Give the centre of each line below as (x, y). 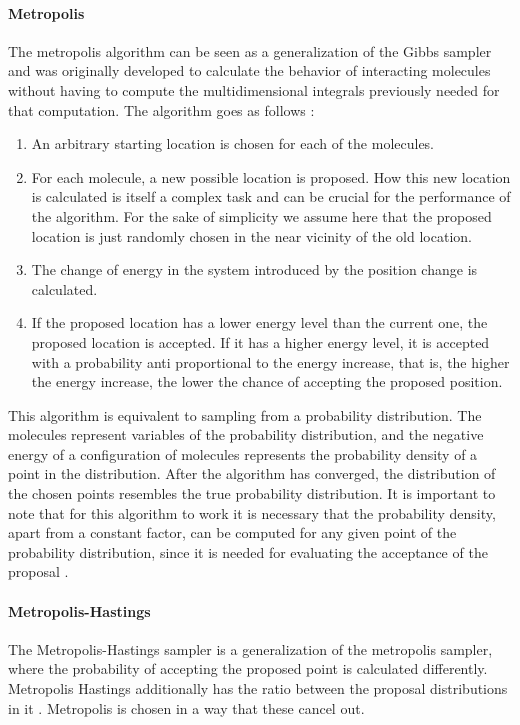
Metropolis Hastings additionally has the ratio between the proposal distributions (258, 688)
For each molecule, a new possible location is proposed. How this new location (271, 176)
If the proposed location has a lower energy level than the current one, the (259, 322)
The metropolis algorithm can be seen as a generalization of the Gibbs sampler (250, 50)
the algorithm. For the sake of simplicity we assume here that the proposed (261, 215)
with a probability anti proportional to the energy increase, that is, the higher (270, 361)
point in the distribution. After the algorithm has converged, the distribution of (252, 473)
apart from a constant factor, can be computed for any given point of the (232, 532)
